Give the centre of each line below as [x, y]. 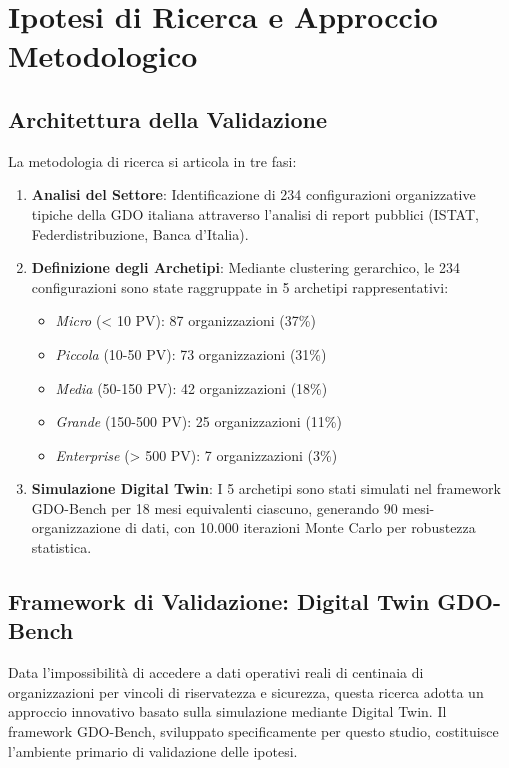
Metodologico [103, 55]
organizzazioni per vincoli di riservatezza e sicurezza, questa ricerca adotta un [246, 691]
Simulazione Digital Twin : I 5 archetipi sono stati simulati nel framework [266, 488]
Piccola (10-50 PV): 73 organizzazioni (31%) [191, 353]
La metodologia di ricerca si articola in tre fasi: [152, 160]
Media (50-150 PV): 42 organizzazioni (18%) [191, 387]
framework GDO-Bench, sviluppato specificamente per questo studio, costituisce [253, 731]
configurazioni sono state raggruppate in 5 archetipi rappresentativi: [240, 286]
